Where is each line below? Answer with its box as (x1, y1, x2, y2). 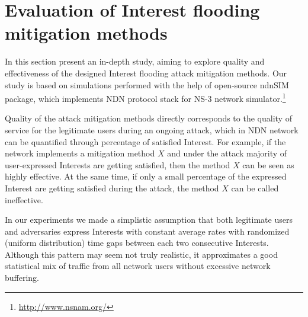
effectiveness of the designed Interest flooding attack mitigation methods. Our (5, 66, 287, 79)
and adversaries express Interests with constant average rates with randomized (5, 225, 290, 237)
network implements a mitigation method (5, 147, 155, 159)
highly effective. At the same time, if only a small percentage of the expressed (5, 170, 287, 182)
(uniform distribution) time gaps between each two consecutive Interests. (5, 236, 269, 249)
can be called (231, 181, 279, 194)
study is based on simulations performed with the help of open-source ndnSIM (5, 78, 289, 91)
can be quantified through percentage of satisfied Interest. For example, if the (5, 135, 286, 148)
